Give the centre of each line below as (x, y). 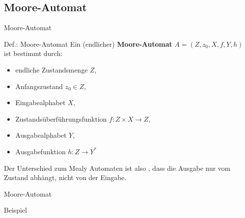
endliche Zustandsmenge (52, 69)
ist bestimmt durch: (33, 53)
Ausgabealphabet (41, 135)
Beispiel (16, 210)
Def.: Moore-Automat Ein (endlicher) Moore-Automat (88, 44)
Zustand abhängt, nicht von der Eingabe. (65, 177)
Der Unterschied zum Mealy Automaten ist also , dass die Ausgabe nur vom (117, 168)
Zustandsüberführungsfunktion (61, 118)
